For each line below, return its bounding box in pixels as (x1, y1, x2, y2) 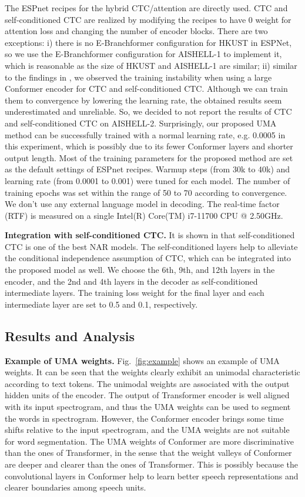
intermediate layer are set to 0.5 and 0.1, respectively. (5, 298, 198, 310)
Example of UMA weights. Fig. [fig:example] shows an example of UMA (5, 354, 280, 366)
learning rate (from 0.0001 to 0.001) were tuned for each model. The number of (5, 174, 290, 186)
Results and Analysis (5, 326, 135, 345)
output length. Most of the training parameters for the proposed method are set (5, 151, 293, 164)
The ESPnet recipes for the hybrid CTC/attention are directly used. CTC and (5, 2, 288, 14)
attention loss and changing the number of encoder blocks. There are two (5, 25, 268, 37)
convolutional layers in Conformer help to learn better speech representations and (5, 469, 299, 482)
